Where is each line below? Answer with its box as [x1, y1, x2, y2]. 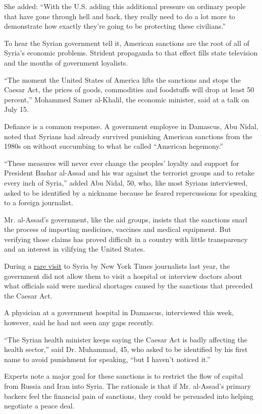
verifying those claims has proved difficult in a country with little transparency [4, 233, 248, 244]
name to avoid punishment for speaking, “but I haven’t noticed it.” [4, 353, 211, 364]
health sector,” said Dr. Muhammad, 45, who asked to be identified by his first [4, 344, 248, 354]
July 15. [4, 104, 29, 114]
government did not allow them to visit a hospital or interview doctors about [4, 270, 242, 281]
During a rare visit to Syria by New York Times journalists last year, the [4, 261, 230, 271]
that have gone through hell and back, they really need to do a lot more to [4, 11, 235, 21]
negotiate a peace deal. [4, 400, 75, 411]
